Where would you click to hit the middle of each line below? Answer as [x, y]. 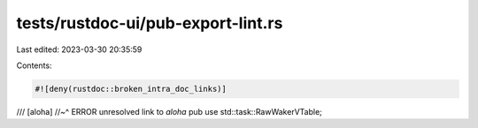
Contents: [34, 65]
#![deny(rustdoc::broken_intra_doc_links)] [131, 89]
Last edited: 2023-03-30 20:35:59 [79, 49]
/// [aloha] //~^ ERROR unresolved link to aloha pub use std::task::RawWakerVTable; [170, 111]
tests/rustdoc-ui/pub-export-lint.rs [150, 23]
